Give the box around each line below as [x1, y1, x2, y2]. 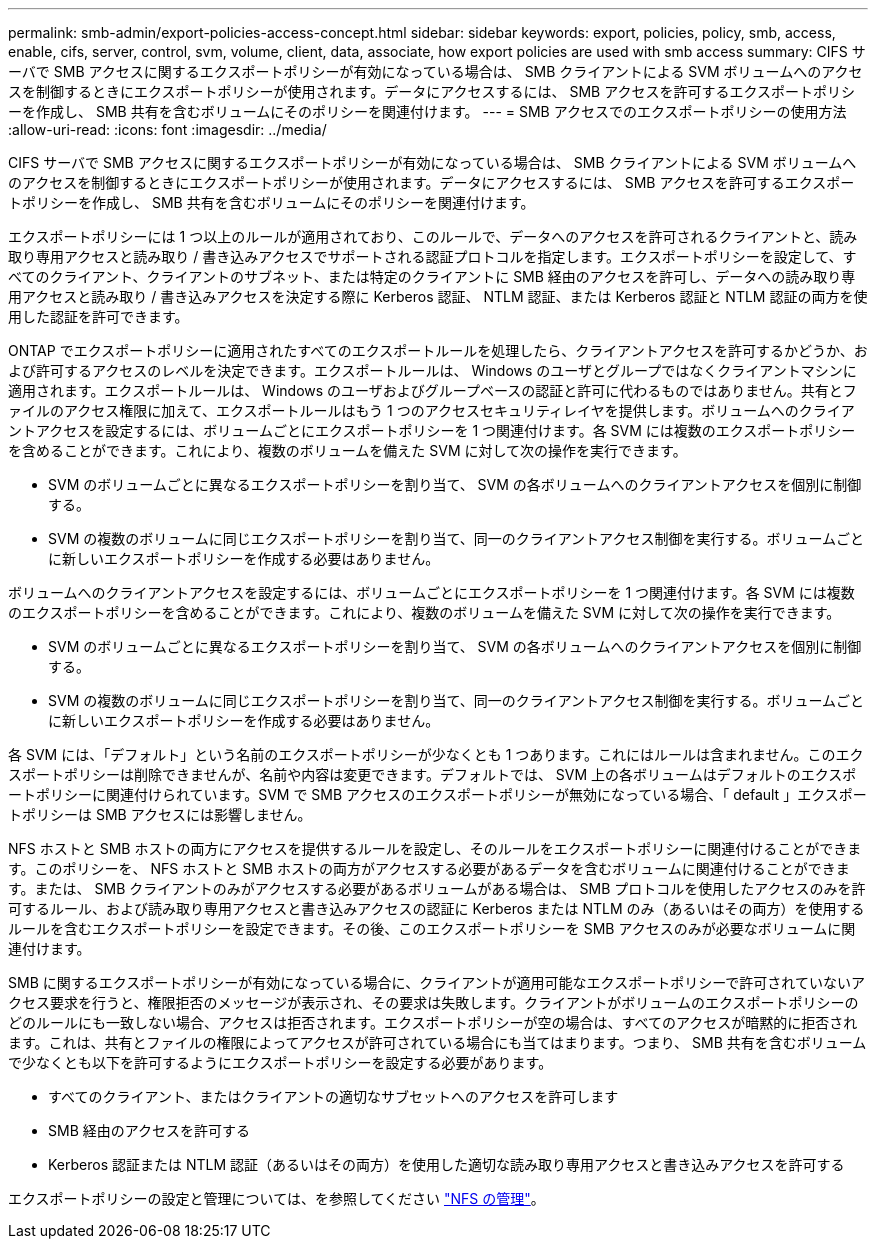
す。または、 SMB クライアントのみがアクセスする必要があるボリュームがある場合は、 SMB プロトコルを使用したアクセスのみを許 [8, 880, 866, 897]
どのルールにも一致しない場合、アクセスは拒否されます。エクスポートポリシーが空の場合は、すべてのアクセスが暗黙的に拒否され [8, 1014, 858, 1031]
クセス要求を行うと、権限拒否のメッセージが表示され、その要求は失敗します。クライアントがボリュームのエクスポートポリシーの [8, 994, 859, 1011]
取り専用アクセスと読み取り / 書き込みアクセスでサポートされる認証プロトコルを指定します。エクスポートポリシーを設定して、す [8, 248, 857, 265]
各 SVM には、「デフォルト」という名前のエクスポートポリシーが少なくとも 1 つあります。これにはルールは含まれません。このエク [8, 746, 864, 763]
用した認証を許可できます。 [8, 308, 189, 325]
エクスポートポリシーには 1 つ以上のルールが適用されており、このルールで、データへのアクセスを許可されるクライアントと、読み [8, 228, 858, 245]
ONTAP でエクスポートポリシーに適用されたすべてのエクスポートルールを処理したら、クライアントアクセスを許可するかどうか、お [8, 342, 868, 359]
